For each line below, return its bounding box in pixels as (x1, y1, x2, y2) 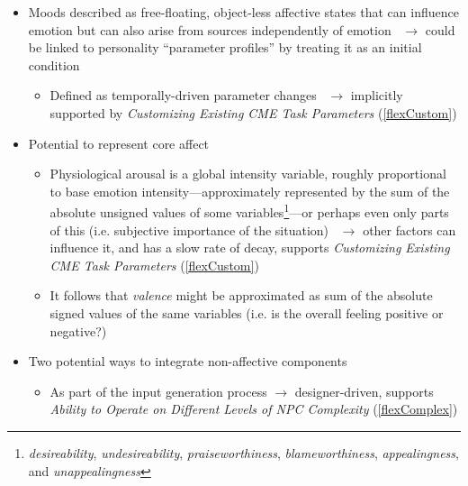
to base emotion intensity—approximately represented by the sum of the (49, 181, 450, 200)
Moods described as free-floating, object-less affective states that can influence (28, 3, 459, 21)
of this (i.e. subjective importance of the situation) (49, 220, 329, 239)
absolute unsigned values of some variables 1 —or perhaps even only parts (49, 200, 449, 221)
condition (28, 55, 80, 74)
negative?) (49, 321, 107, 340)
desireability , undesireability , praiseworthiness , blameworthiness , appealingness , (28, 443, 459, 462)
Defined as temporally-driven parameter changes (49, 86, 317, 105)
